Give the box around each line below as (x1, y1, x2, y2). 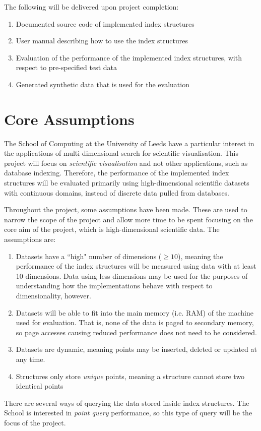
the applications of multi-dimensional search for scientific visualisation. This (4, 148, 238, 158)
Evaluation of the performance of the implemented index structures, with (16, 52, 242, 63)
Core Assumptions (4, 108, 135, 129)
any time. (16, 353, 45, 364)
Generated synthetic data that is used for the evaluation (16, 79, 189, 89)
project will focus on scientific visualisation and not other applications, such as (4, 157, 248, 168)
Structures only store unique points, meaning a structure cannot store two (16, 371, 245, 381)
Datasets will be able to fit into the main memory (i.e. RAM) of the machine (16, 307, 253, 318)
